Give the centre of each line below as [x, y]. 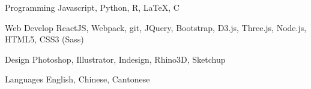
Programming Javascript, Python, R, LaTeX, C [92, 7]
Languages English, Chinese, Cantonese [77, 79]
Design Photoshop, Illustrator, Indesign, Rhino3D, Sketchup [115, 59]
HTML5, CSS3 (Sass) [44, 39]
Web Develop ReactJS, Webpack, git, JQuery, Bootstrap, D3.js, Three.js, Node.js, [156, 27]
